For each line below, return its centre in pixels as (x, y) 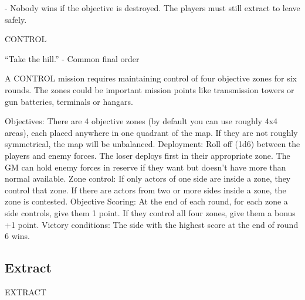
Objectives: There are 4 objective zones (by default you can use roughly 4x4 (141, 121)
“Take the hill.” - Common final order (72, 58)
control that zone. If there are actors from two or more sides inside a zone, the (145, 190)
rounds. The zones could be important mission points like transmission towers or (150, 89)
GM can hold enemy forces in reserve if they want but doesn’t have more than (145, 167)
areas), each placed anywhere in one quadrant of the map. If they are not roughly (151, 132)
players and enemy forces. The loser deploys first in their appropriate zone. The (148, 155)
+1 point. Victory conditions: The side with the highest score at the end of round (152, 224)
